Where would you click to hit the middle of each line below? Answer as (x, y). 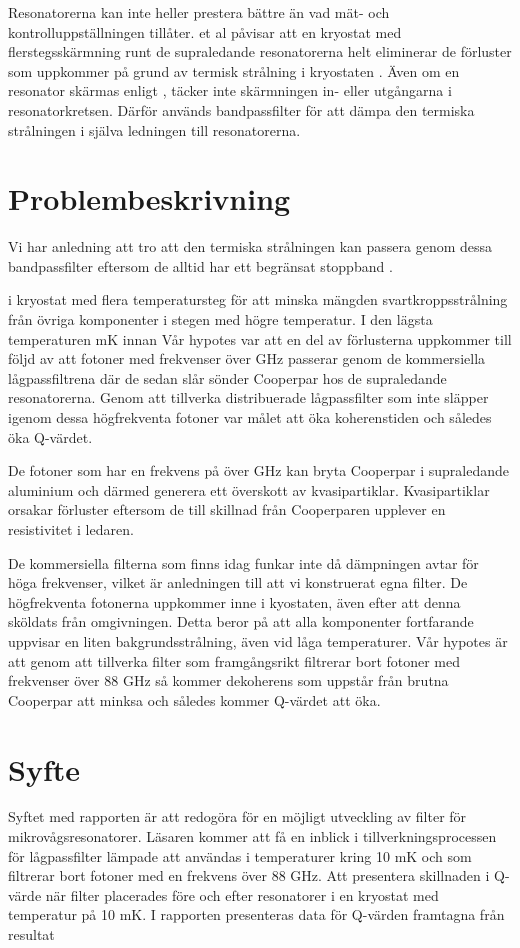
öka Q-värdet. (50, 436)
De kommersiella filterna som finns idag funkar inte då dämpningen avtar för (243, 562)
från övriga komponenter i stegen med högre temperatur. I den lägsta (220, 319)
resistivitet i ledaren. (71, 529)
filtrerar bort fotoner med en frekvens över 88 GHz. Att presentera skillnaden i (249, 875)
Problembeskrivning (149, 198)
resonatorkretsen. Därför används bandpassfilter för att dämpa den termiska (241, 109)
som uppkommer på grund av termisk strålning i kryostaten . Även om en (234, 70)
